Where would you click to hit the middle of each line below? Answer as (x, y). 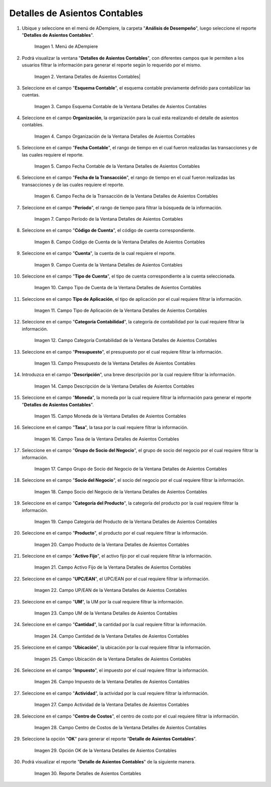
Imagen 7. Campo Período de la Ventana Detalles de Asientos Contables (109, 219)
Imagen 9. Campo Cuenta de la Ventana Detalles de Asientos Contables (108, 265)
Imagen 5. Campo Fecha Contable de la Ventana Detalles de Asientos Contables (117, 166)
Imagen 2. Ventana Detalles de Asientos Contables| (87, 76)
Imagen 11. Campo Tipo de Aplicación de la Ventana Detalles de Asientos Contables (121, 311)
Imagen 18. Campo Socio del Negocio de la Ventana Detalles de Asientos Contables (121, 492)
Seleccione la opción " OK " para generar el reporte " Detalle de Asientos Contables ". (109, 739)
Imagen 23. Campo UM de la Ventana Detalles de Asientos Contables (106, 613)
